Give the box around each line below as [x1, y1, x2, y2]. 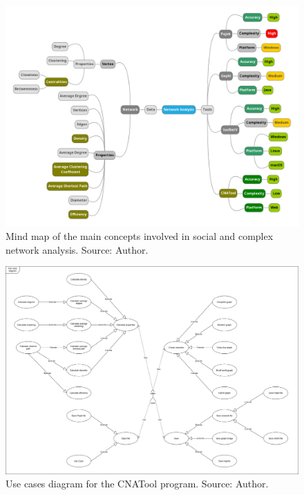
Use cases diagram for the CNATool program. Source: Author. [6, 476, 269, 491]
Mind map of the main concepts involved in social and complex [6, 229, 274, 243]
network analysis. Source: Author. [6, 242, 149, 256]
